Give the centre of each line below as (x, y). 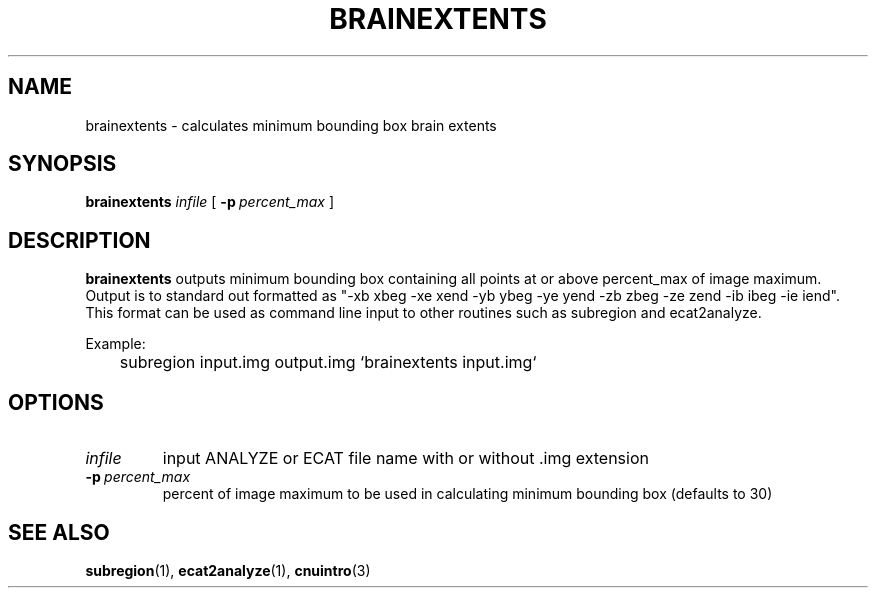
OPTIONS (56, 402)
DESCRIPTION (79, 240)
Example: (115, 344)
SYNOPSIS (62, 164)
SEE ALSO (59, 532)
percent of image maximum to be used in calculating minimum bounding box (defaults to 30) (467, 494)
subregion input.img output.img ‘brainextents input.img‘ (328, 362)
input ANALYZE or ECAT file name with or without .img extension (405, 458)
